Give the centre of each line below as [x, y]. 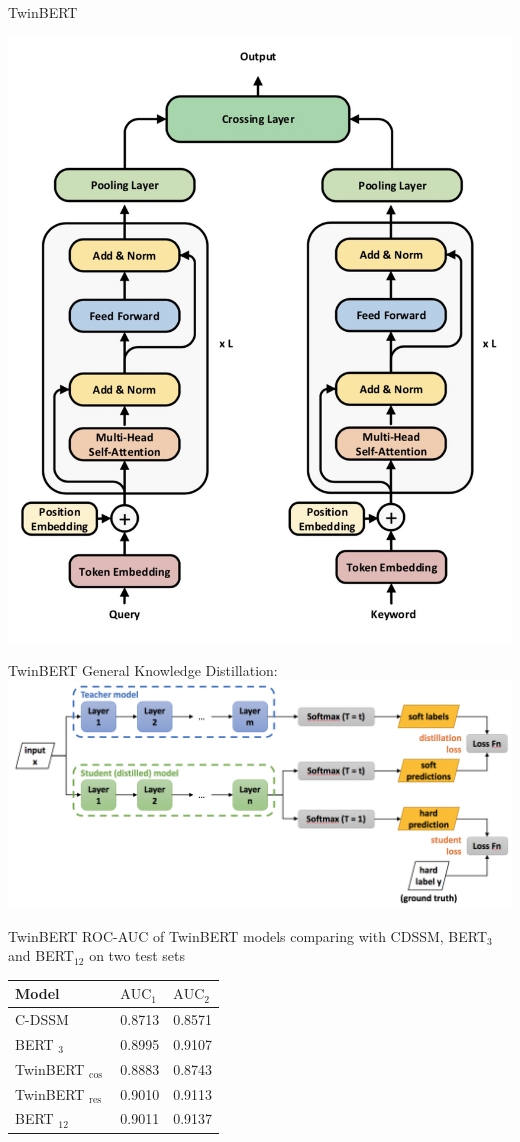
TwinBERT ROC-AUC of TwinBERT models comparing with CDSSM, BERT [248, 935]
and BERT [41, 955]
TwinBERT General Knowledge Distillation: [143, 669]
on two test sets [137, 955]
